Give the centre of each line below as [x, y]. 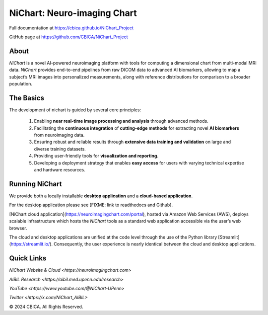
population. [21, 84]
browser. [18, 228]
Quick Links [28, 258]
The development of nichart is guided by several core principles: [75, 110]
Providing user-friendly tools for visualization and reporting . [96, 156]
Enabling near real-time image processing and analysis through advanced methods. [121, 121]
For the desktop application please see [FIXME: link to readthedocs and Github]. [91, 205]
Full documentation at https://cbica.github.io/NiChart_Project [71, 28]
